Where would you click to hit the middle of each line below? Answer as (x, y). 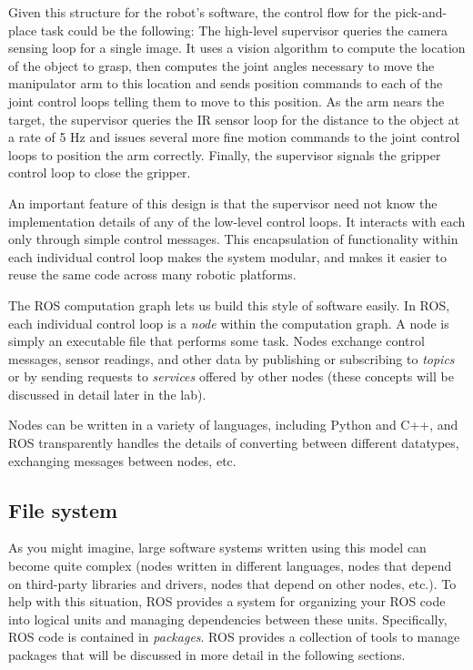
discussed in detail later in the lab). (107, 394)
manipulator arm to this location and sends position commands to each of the (226, 83)
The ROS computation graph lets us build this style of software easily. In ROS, (229, 305)
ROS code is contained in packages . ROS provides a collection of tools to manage (234, 637)
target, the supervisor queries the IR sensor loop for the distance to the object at (234, 119)
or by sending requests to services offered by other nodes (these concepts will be (231, 376)
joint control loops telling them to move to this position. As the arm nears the (226, 101)
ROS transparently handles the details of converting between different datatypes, (234, 443)
